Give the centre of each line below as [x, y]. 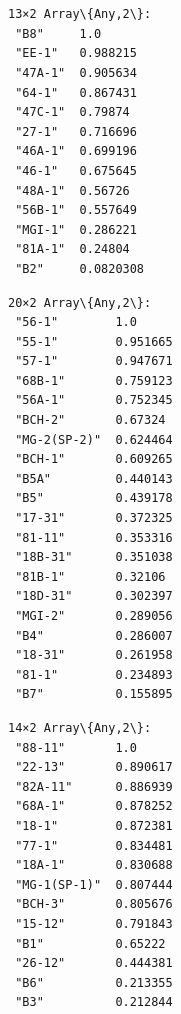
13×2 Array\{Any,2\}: [80, 14]
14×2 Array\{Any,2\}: [80, 727]
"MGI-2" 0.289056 [94, 616]
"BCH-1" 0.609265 [94, 459]
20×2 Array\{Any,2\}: [80, 302]
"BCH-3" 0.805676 [94, 904]
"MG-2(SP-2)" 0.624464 [94, 439]
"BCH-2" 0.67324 [90, 420]
